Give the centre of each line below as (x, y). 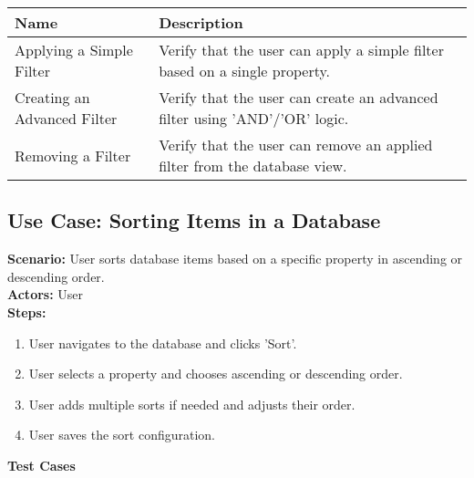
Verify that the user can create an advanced (299, 97)
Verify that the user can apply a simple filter (301, 50)
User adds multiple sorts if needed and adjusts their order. (192, 404)
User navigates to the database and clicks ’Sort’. (163, 343)
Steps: (27, 312)
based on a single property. (244, 71)
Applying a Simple (74, 50)
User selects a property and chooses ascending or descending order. (216, 374)
